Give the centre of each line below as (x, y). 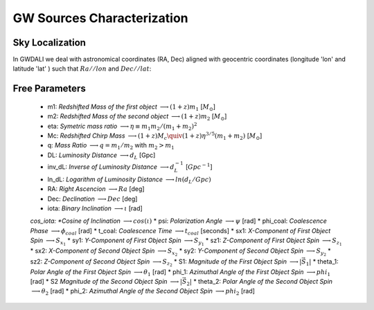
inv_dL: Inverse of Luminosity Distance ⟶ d (111, 167)
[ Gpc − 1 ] (199, 166)
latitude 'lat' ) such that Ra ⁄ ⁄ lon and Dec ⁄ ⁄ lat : (82, 69)
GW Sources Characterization (100, 18)
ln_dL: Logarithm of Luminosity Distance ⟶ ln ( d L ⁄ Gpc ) (129, 180)
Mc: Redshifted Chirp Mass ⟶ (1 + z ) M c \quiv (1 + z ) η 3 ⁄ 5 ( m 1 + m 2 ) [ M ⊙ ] (155, 136)
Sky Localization (50, 43)
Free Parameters (49, 89)
